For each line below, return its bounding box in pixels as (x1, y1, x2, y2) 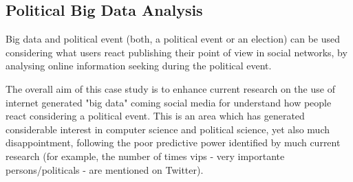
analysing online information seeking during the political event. (6, 58, 272, 73)
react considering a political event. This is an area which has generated (6, 109, 305, 123)
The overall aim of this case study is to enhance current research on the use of (6, 81, 335, 95)
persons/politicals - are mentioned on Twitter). (6, 162, 204, 177)
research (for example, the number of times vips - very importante (6, 148, 285, 163)
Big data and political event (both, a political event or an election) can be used (6, 32, 341, 46)
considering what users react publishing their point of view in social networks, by (6, 45, 347, 59)
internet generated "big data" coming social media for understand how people (6, 95, 332, 109)
